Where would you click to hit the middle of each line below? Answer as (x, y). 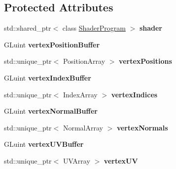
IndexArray (80, 94)
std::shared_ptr (28, 28)
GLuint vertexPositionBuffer (52, 44)
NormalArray (83, 127)
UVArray (76, 160)
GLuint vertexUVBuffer (44, 144)
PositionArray (84, 61)
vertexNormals (142, 127)
